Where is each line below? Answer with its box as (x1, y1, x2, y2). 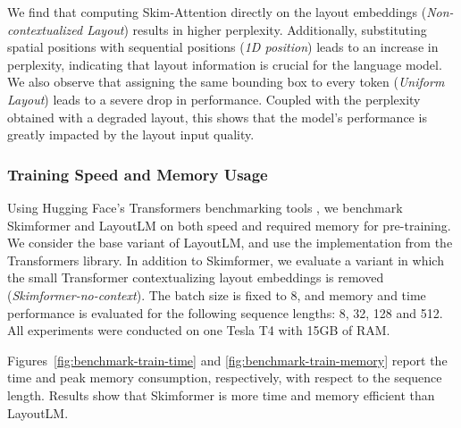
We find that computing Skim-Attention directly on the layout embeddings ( (7, 3, 427, 21)
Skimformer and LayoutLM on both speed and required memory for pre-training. (7, 215, 451, 234)
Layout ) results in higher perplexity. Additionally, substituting (87, 20, 427, 38)
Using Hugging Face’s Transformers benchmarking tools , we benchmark (7, 197, 403, 216)
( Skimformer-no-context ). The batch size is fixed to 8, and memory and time (7, 285, 426, 304)
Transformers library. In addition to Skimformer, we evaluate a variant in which (7, 250, 444, 269)
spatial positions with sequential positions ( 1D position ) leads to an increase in (7, 38, 439, 56)
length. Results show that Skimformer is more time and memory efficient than (7, 385, 435, 404)
